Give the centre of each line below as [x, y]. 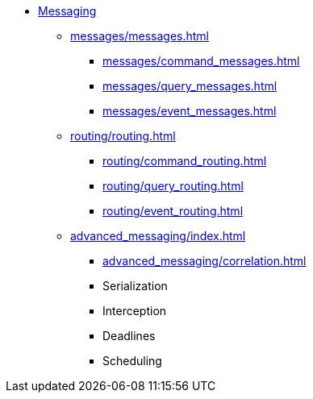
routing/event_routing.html [173, 211]
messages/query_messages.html [190, 86]
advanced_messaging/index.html [158, 236]
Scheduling [132, 361]
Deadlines [129, 336]
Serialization [135, 286]
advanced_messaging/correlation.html [204, 261]
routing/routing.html [123, 136]
